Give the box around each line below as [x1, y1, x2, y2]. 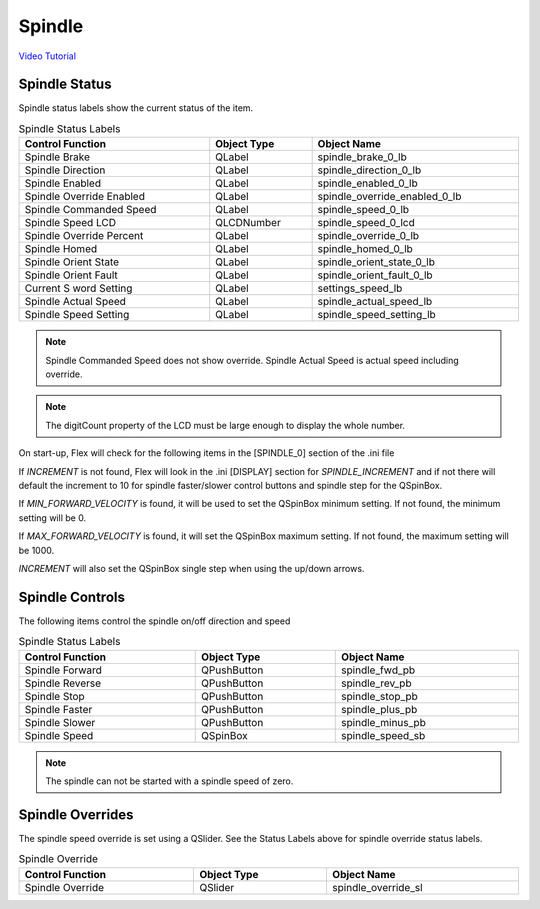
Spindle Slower [24, 715, 96, 729]
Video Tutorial [18, 50, 77, 62]
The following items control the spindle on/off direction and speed [18, 615, 291, 627]
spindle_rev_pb [341, 676, 412, 690]
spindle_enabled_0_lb [317, 176, 419, 190]
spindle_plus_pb [341, 702, 418, 716]
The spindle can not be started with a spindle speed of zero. [45, 775, 294, 787]
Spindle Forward [24, 663, 102, 677]
